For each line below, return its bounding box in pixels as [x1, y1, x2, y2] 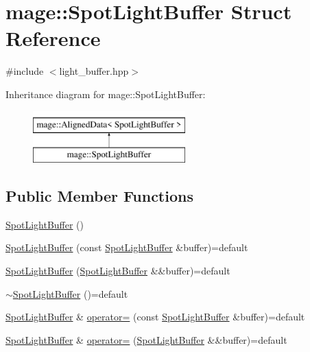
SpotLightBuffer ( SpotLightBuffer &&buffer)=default [5, 263, 230, 278]
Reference [5, 24, 101, 52]
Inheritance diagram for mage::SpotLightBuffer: [5, 86, 206, 101]
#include [5, 64, 44, 78]
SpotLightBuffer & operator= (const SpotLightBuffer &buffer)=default [5, 309, 305, 324]
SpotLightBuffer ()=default [12, 286, 128, 301]
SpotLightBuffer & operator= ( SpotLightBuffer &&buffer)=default [5, 332, 287, 347]
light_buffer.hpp [59, 64, 129, 78]
